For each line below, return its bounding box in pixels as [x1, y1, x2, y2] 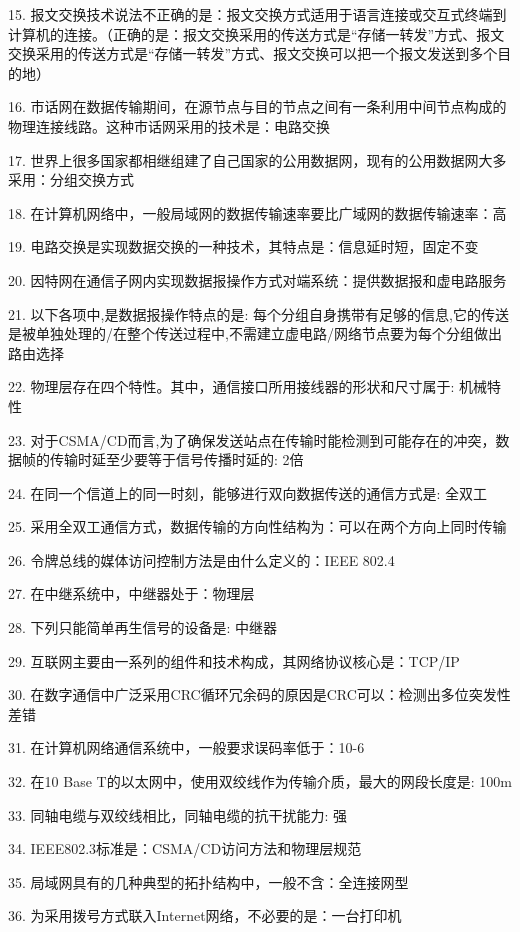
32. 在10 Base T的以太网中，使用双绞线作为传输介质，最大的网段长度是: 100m [8, 771, 512, 792]
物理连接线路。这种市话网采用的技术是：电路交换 [8, 115, 330, 136]
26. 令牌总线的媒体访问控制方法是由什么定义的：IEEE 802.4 [8, 549, 395, 570]
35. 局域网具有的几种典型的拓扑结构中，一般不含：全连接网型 [8, 871, 409, 892]
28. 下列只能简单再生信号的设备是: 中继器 [8, 617, 278, 638]
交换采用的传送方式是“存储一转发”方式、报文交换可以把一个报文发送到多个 [8, 43, 498, 64]
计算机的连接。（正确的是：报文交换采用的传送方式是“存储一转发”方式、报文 [8, 23, 505, 44]
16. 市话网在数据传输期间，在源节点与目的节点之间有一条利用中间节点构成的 [8, 96, 507, 117]
